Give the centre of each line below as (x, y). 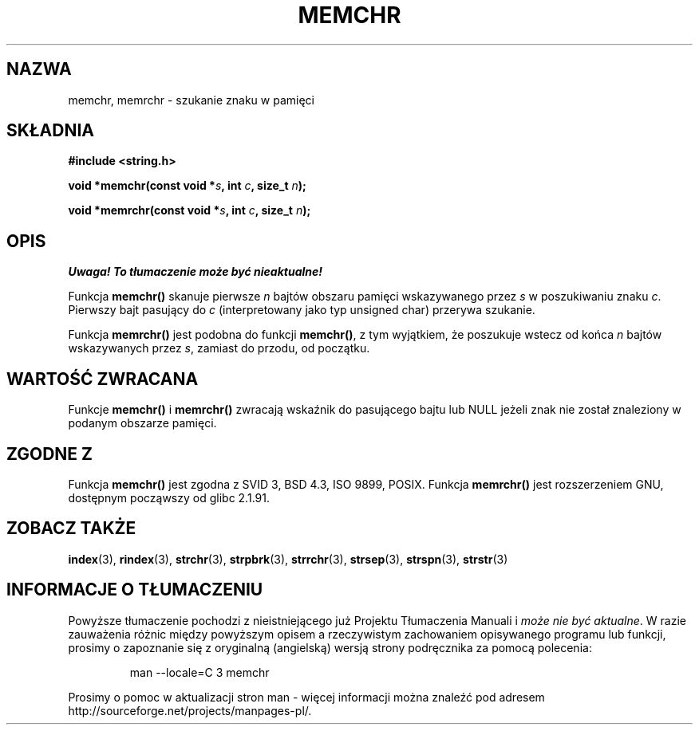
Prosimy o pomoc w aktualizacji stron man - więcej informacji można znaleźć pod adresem (306, 697)
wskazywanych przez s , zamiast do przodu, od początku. (219, 348)
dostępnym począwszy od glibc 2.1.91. (169, 497)
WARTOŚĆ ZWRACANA (103, 379)
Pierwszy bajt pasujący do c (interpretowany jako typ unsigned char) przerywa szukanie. (302, 310)
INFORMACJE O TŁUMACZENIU (135, 590)
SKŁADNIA (50, 131)
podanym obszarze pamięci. (142, 423)
